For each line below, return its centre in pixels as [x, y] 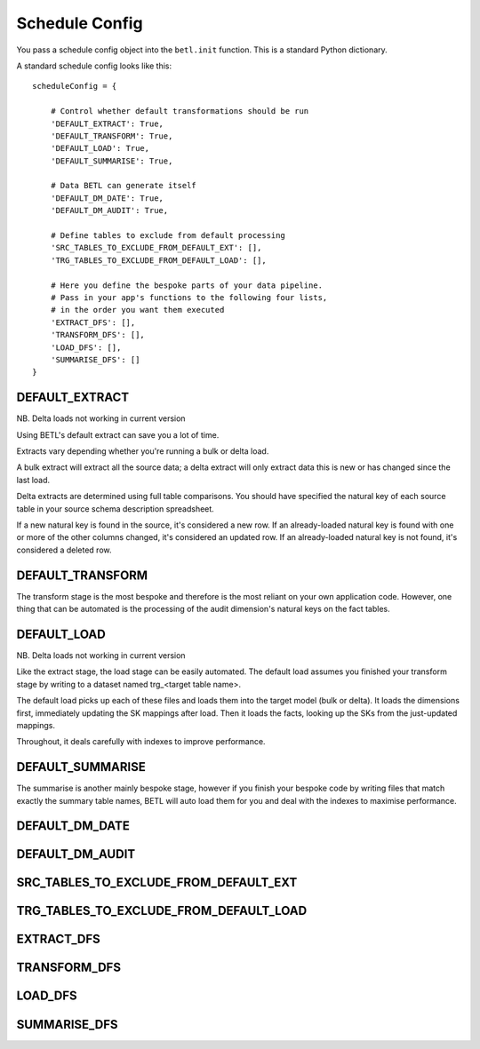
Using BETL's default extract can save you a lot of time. [118, 434]
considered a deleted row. [64, 550]
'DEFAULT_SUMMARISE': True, [112, 161]
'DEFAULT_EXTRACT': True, [107, 123]
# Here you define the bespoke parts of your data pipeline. [187, 285]
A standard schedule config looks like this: [94, 66]
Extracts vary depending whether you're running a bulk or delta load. [143, 451]
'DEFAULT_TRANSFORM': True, [112, 136]
